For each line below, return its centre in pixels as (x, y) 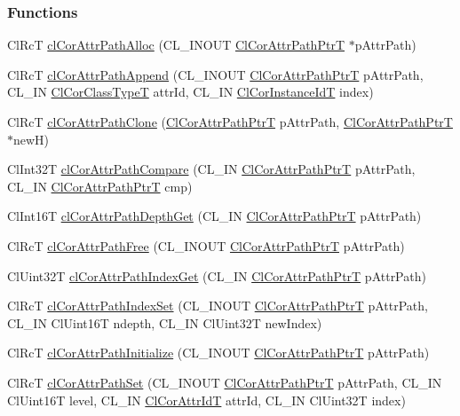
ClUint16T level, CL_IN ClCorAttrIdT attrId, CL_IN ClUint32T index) (206, 400)
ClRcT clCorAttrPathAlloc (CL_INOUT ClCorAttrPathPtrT (176, 45)
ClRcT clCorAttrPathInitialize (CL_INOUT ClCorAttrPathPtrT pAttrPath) (218, 353)
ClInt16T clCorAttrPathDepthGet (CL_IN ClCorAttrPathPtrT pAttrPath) (214, 216)
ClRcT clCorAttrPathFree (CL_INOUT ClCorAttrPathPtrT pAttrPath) (206, 245)
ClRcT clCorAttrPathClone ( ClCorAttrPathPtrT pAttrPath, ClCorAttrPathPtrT (230, 122)
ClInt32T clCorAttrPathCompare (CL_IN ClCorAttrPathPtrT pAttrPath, (211, 169)
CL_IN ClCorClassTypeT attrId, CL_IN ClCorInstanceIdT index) (190, 92)
